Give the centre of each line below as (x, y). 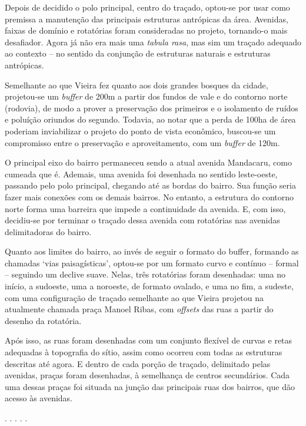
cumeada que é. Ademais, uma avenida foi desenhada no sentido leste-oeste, (141, 174)
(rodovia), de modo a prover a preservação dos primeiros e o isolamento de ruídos (152, 108)
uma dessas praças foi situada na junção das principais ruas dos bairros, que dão (150, 386)
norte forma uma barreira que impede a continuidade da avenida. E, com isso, (145, 208)
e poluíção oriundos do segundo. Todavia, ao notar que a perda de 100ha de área (150, 119)
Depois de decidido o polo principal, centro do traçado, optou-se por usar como (147, 7)
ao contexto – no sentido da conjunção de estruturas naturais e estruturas (138, 53)
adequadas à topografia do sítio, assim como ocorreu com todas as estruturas (144, 352)
